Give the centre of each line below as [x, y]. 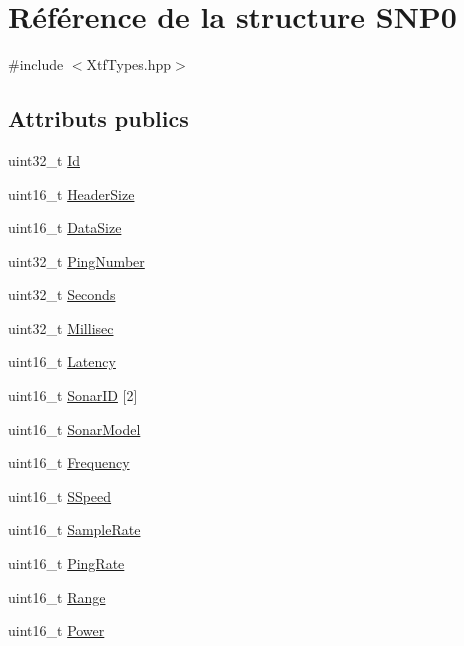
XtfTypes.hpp [129, 64]
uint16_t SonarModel [74, 428]
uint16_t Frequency [69, 462]
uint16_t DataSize [65, 227]
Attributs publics [98, 118]
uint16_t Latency [62, 361]
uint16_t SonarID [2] [73, 395]
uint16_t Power [56, 630]
